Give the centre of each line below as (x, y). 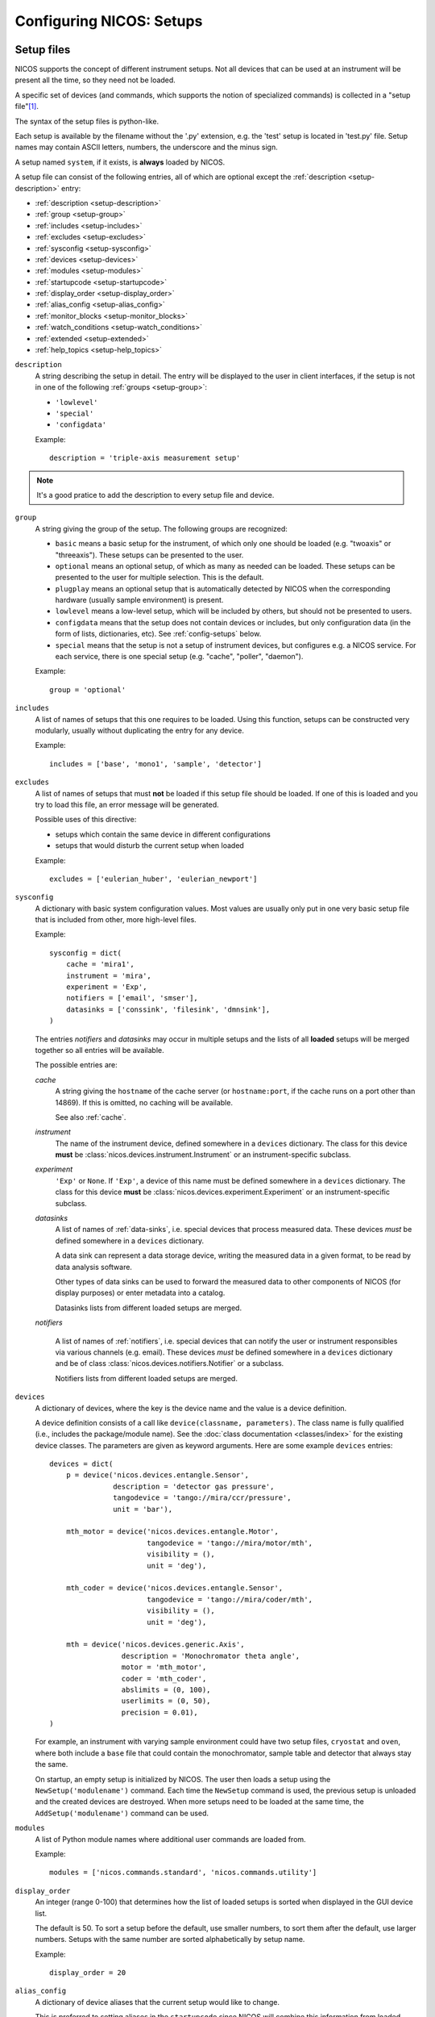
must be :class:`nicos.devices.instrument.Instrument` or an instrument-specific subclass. (203, 1155)
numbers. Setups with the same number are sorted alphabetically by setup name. (170, 1940)
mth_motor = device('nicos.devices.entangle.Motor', (172, 1532)
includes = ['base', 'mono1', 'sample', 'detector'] (155, 764)
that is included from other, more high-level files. (116, 920)
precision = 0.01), (160, 1712)
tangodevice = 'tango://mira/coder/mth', (230, 1599)
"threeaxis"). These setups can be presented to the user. (149, 555)
